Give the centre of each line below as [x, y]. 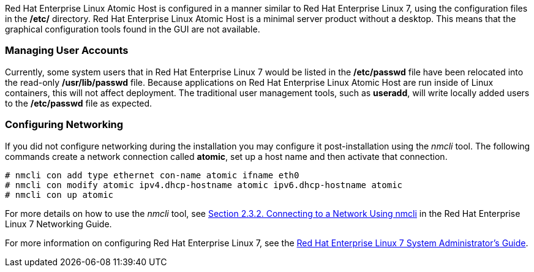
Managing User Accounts [67, 51]
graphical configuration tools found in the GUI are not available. [133, 29]
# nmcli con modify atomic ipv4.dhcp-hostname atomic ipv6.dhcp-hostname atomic [204, 185]
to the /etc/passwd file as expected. [79, 103]
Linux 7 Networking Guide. [58, 224]
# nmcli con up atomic [59, 195]
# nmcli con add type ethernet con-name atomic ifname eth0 [152, 175]
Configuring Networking [64, 125]
